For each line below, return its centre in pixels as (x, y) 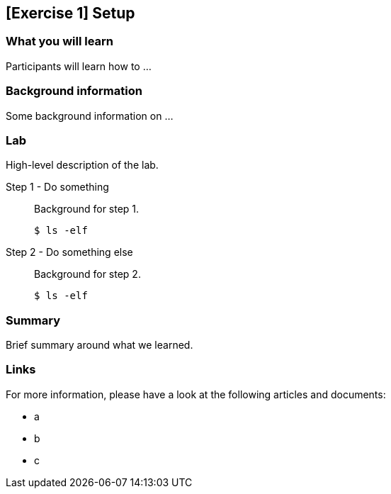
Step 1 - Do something (57, 187)
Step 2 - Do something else (69, 252)
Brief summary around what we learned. (100, 345)
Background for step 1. (87, 209)
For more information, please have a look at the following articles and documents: (196, 394)
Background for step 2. (87, 274)
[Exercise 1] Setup (70, 13)
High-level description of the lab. (82, 165)
